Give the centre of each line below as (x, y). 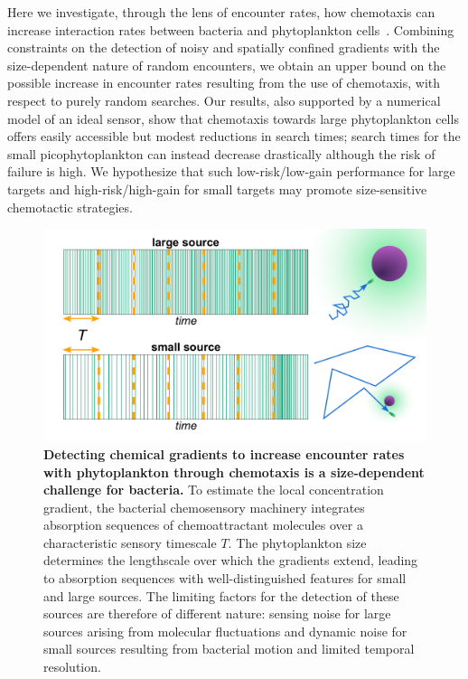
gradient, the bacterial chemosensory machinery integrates (204, 507)
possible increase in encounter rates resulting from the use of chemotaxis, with (224, 83)
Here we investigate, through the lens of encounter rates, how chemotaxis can (221, 12)
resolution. (72, 667)
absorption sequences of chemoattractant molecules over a (203, 525)
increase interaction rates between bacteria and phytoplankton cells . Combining (231, 29)
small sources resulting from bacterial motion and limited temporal (229, 649)
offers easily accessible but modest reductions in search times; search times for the (234, 136)
